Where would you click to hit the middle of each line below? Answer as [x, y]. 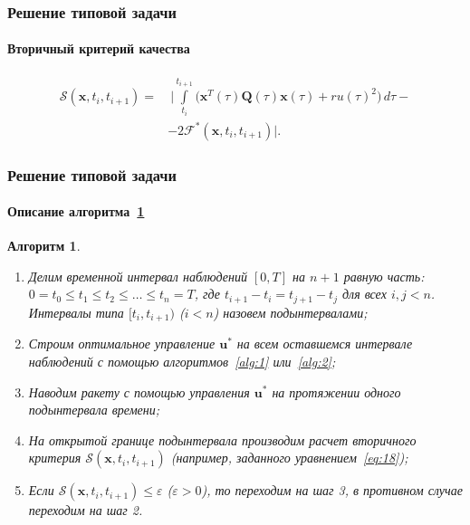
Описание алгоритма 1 [76, 211]
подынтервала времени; [94, 410]
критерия [55, 458]
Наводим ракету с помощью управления [139, 391]
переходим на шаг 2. [86, 510]
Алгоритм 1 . [44, 246]
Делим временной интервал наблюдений [138, 276]
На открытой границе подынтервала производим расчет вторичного [222, 439]
